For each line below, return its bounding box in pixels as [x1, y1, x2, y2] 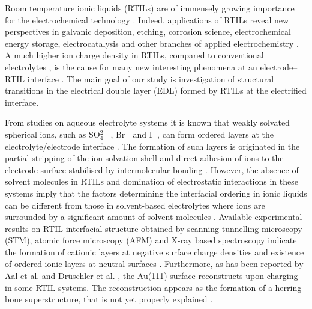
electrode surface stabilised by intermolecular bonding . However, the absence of [5, 163, 299, 176]
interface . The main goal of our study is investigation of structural [27, 72, 274, 85]
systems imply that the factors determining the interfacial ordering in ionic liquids [5, 186, 307, 199]
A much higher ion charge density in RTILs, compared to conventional [5, 49, 264, 61]
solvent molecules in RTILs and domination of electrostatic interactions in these [5, 175, 298, 188]
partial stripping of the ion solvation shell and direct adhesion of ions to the [5, 151, 284, 164]
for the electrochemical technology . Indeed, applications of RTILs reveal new [5, 13, 289, 26]
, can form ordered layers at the [157, 127, 274, 140]
